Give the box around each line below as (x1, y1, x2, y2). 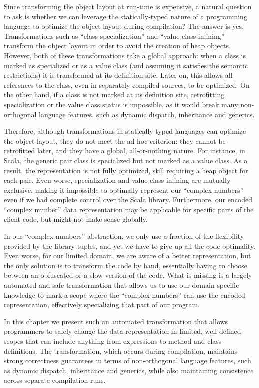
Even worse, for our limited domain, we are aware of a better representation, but (4, 250, 251, 261)
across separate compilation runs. (4, 375, 106, 385)
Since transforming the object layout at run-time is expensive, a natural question (4, 1, 252, 11)
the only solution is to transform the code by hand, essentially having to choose (4, 260, 248, 270)
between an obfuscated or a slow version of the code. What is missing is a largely (4, 270, 252, 280)
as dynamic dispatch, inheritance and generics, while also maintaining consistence (4, 365, 254, 375)
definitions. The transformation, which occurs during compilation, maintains (4, 345, 238, 356)
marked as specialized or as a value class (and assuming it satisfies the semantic (4, 60, 248, 70)
